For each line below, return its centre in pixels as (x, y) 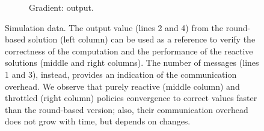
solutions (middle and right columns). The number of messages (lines (132, 63)
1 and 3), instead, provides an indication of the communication (121, 74)
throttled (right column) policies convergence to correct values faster (131, 98)
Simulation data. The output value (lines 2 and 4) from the (114, 27)
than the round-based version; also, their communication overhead (127, 109)
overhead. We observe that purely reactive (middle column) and (122, 86)
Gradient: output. (61, 7)
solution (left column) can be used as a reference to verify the (142, 39)
